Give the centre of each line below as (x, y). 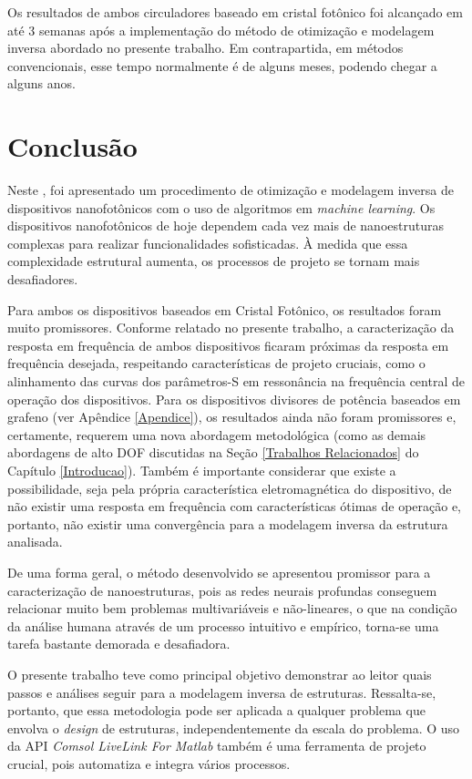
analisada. (35, 542)
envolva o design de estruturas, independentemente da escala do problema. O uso (234, 728)
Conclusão (72, 146)
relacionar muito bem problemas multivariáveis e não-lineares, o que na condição (232, 608)
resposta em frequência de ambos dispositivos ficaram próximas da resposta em (228, 345)
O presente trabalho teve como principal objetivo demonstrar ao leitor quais (220, 674)
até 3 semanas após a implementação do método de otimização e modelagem (221, 30)
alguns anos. (41, 83)
